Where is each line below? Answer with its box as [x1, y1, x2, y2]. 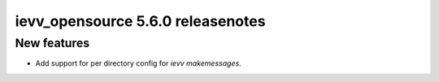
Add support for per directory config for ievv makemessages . [35, 58, 241, 68]
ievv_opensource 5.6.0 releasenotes [15, 12, 266, 30]
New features [15, 36, 90, 50]
